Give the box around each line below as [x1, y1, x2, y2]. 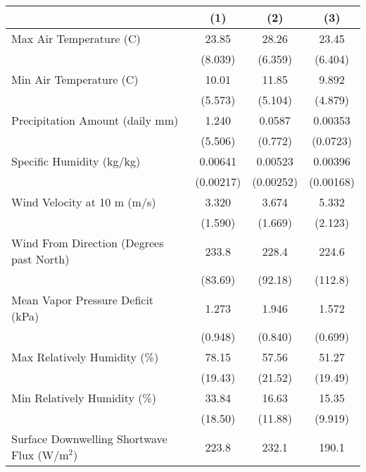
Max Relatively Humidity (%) [11, 349, 159, 365]
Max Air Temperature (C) [11, 30, 141, 46]
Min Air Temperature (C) [11, 71, 139, 87]
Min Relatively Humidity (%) [11, 390, 157, 406]
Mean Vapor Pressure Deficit [11, 292, 154, 308]
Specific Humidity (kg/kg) [11, 153, 141, 169]
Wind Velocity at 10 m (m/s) [11, 194, 156, 210]
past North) [11, 251, 70, 267]
